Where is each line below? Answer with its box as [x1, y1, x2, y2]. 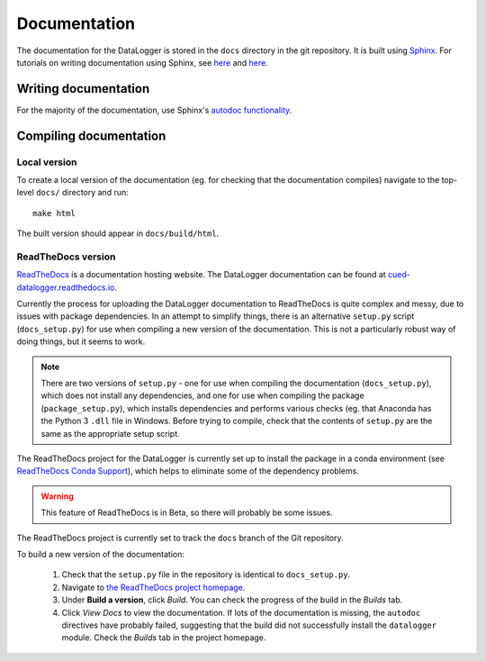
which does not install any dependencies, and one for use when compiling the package [40, 390, 364, 401]
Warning [40, 491, 74, 502]
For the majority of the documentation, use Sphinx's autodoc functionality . [16, 104, 292, 115]
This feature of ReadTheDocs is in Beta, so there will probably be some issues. [40, 507, 333, 518]
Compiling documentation [16, 128, 166, 143]
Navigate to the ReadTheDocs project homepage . [61, 582, 246, 593]
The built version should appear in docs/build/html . [16, 228, 220, 239]
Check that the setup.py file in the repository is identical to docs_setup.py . [61, 569, 351, 580]
